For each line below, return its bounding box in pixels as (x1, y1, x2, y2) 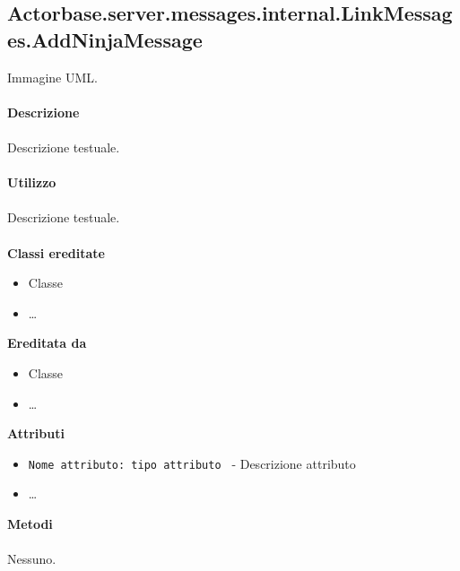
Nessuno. (7, 549, 56, 568)
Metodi (7, 514, 53, 532)
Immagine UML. (7, 67, 98, 86)
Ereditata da (7, 333, 87, 352)
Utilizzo (7, 173, 56, 192)
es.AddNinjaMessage (7, 25, 203, 53)
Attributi (7, 424, 65, 443)
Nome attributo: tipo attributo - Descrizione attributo (28, 454, 356, 472)
